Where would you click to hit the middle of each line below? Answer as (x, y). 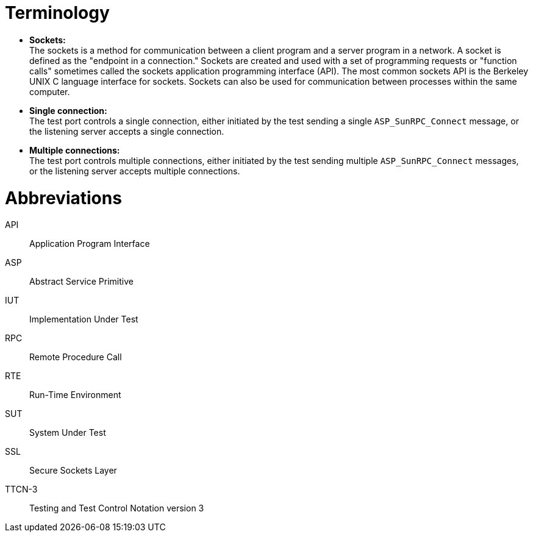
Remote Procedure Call (76, 357)
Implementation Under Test (84, 319)
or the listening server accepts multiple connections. (135, 171)
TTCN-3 (21, 489)
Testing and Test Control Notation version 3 (117, 508)
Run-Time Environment (75, 395)
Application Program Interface (90, 244)
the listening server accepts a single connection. (127, 131)
